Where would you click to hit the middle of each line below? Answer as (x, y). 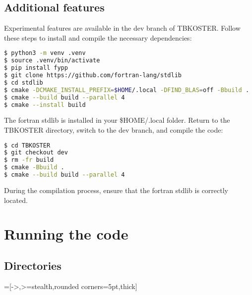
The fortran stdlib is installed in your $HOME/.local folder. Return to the (117, 120)
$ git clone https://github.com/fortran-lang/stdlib (93, 75)
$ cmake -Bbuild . (34, 168)
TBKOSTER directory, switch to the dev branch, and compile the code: (114, 129)
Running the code (66, 234)
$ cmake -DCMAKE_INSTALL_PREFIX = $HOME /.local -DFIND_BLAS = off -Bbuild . (127, 90)
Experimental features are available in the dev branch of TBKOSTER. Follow (122, 28)
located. (16, 200)
